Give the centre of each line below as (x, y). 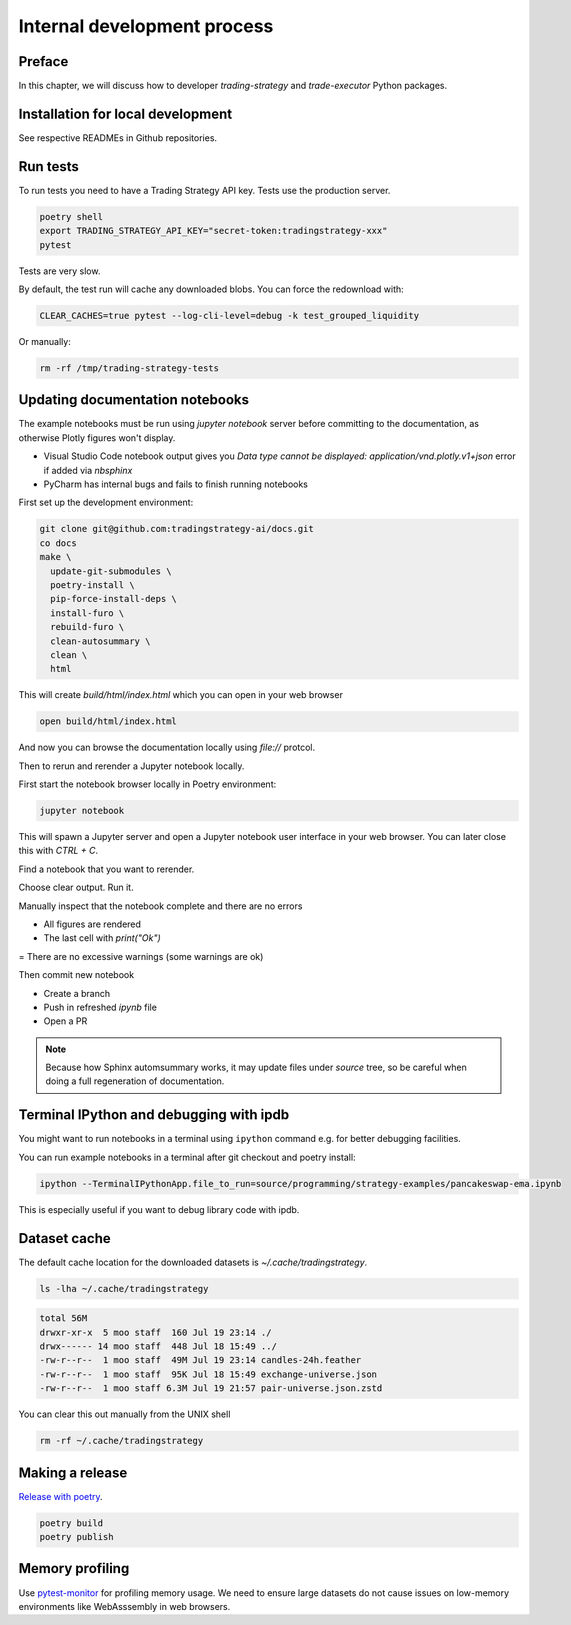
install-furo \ (87, 613)
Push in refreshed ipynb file (100, 1007)
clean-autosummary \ (100, 641)
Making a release (73, 1472)
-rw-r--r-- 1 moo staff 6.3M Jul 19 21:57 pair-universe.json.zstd (211, 1388)
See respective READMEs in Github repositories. (118, 137)
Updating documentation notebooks (134, 400)
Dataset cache (64, 1238)
